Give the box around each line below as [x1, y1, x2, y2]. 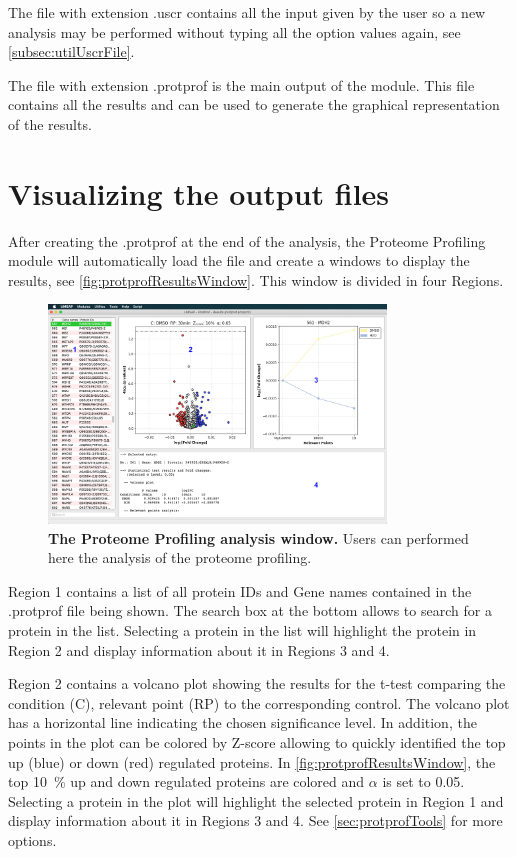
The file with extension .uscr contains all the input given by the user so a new [8, 2, 486, 22]
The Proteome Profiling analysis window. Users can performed [48, 527, 469, 548]
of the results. [8, 113, 92, 134]
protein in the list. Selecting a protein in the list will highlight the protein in [8, 620, 477, 641]
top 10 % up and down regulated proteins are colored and [8, 771, 365, 792]
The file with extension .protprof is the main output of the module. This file [8, 74, 475, 95]
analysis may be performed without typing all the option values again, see [8, 21, 461, 42]
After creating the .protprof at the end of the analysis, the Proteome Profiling [8, 230, 486, 251]
